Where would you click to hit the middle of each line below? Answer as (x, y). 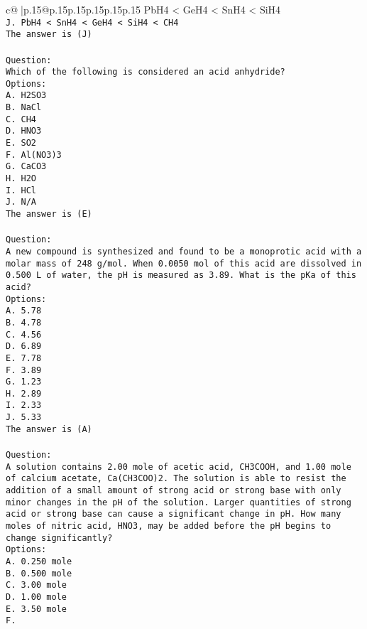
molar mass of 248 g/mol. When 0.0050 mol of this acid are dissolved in (184, 263)
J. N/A (21, 202)
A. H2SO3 (26, 96)
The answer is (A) (49, 429)
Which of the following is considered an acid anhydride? (146, 72)
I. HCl (21, 190)
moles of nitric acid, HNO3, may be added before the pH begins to (169, 526)
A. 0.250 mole (39, 561)
